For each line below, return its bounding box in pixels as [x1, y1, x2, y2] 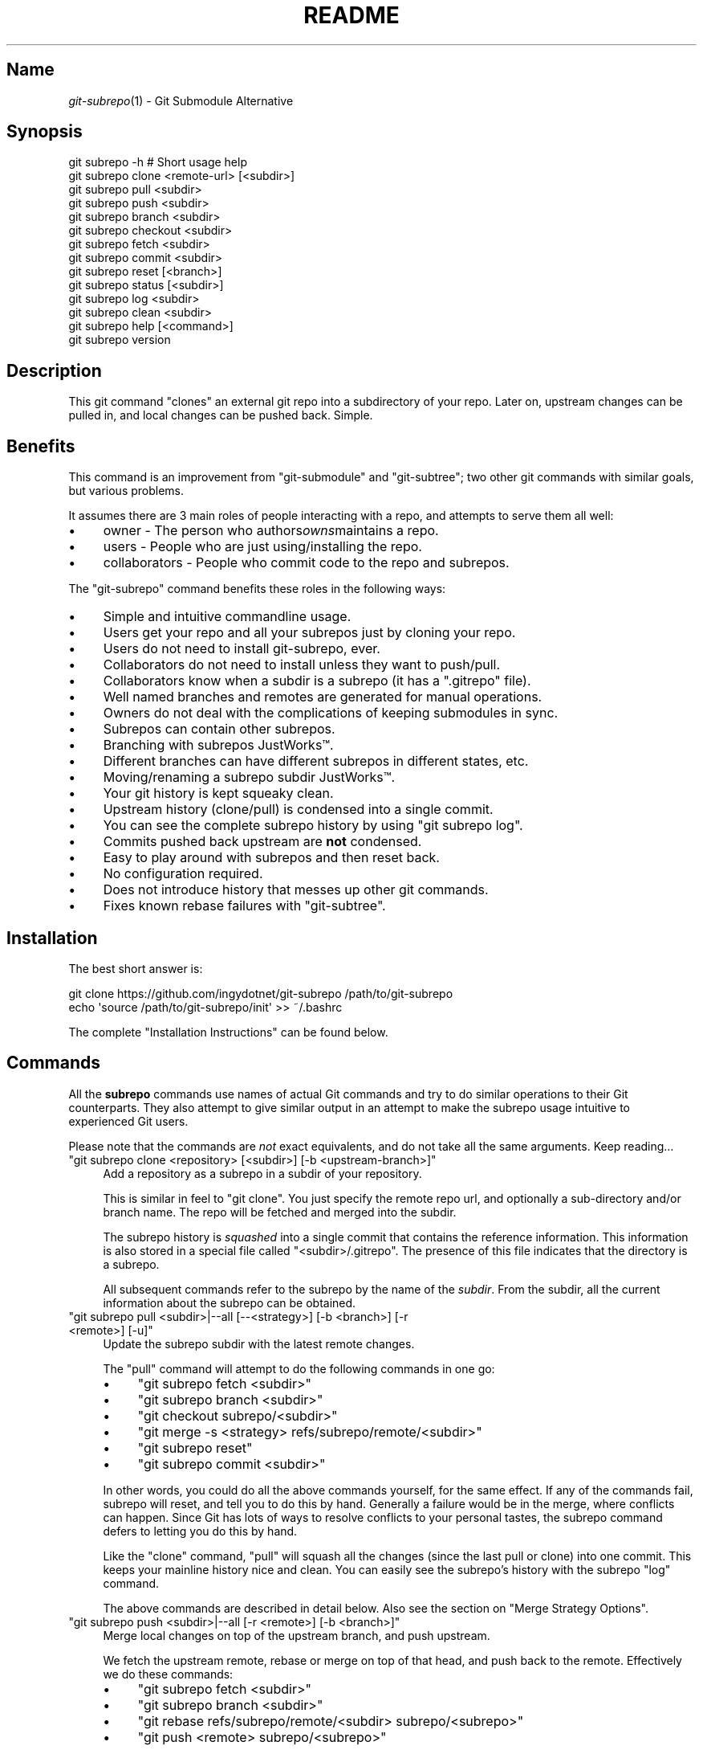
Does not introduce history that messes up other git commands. [103, 881, 489, 898]
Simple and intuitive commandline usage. [103, 608, 351, 625]
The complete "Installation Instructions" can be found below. [68, 1024, 388, 1039]
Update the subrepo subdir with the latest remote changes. [103, 1336, 415, 1351]
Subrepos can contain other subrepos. [103, 721, 335, 738]
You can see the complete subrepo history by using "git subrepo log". [103, 817, 523, 834]
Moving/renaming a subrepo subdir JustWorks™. [103, 769, 396, 786]
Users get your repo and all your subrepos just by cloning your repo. [103, 624, 516, 641]
